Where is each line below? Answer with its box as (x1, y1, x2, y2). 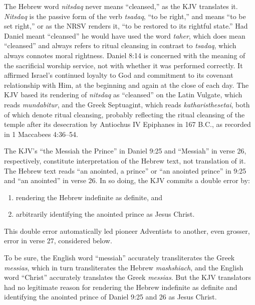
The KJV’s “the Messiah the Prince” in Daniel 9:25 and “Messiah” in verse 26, (4, 145, 246, 156)
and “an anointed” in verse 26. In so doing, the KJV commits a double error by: (4, 175, 250, 186)
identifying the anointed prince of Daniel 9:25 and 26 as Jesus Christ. (4, 291, 217, 302)
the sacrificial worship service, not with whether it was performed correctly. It (4, 60, 243, 70)
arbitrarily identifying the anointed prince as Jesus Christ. (16, 209, 195, 219)
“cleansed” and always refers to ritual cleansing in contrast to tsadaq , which (4, 40, 236, 51)
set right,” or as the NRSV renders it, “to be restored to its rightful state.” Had (4, 21, 248, 31)
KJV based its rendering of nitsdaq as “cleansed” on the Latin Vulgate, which (4, 89, 242, 100)
